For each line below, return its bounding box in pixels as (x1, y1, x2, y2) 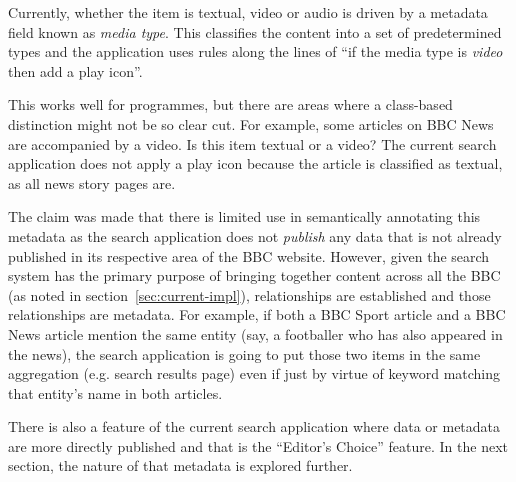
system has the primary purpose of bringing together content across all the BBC (8, 265, 501, 286)
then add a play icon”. (8, 60, 143, 81)
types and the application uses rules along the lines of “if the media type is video (8, 41, 503, 62)
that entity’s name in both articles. (8, 382, 223, 403)
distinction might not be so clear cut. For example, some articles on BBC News (8, 113, 494, 134)
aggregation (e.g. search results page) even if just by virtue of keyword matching (8, 363, 501, 384)
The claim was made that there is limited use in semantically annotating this (8, 206, 481, 227)
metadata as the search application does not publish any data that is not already (8, 225, 502, 246)
